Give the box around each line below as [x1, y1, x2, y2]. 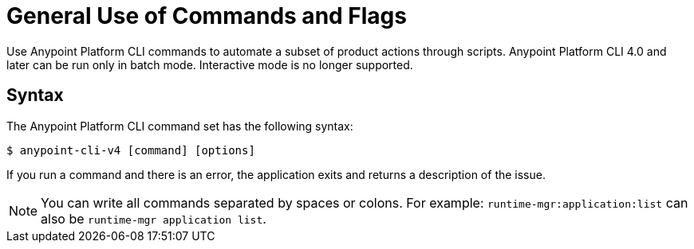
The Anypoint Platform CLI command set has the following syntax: [6, 119, 353, 133]
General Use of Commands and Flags [6, 2, 407, 29]
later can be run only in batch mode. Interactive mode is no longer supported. [6, 57, 413, 72]
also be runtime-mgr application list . [41, 210, 266, 227]
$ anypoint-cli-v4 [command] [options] [6, 143, 255, 157]
